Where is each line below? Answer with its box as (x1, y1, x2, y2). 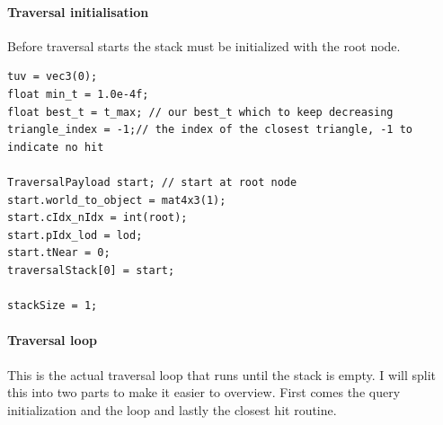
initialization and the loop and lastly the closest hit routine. (7, 400, 337, 419)
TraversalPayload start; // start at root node (7, 175, 297, 189)
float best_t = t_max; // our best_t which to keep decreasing (7, 105, 394, 119)
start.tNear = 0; (7, 246, 111, 260)
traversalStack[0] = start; (7, 263, 175, 277)
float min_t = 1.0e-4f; (7, 87, 149, 101)
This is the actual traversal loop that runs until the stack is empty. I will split (7, 365, 437, 384)
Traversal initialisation (7, 2, 149, 21)
